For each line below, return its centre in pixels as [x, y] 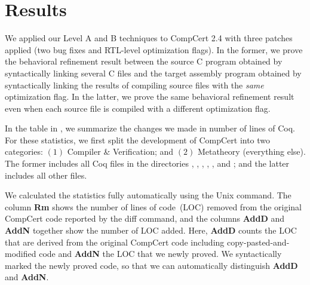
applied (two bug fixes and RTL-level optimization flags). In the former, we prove [154, 49]
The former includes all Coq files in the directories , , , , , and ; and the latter [147, 163]
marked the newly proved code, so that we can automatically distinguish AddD [151, 265]
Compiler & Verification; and [120, 151]
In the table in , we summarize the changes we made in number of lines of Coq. [150, 128]
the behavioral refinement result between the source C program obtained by [144, 61]
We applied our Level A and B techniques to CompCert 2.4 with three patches [149, 38]
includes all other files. [46, 175]
